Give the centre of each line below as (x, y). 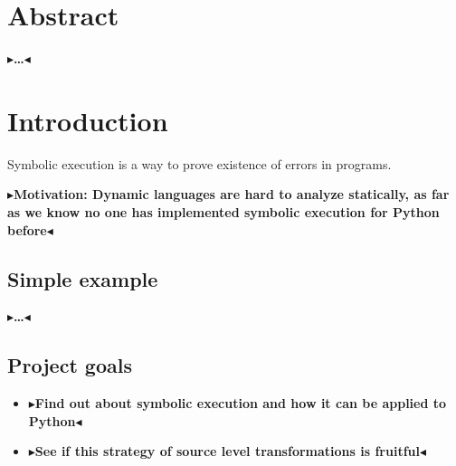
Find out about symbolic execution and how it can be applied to (241, 403)
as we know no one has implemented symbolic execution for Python (223, 212)
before (27, 229)
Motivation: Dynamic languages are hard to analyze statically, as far (232, 194)
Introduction (88, 120)
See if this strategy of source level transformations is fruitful (227, 451)
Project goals (70, 365)
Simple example (83, 278)
